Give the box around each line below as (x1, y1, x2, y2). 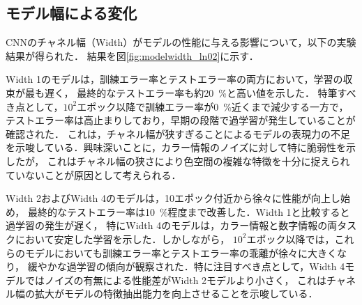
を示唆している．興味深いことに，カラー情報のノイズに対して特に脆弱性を (6, 140, 347, 155)
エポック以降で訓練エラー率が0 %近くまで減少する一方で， (77, 99, 349, 114)
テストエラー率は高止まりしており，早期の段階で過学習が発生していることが (6, 113, 356, 127)
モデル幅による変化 (6, 2, 137, 24)
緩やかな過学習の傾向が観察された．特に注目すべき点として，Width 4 (27, 259, 345, 274)
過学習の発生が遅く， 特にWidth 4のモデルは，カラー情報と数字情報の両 (6, 218, 338, 233)
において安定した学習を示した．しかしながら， (15, 231, 230, 246)
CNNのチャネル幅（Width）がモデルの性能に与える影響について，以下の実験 (6, 35, 356, 49)
